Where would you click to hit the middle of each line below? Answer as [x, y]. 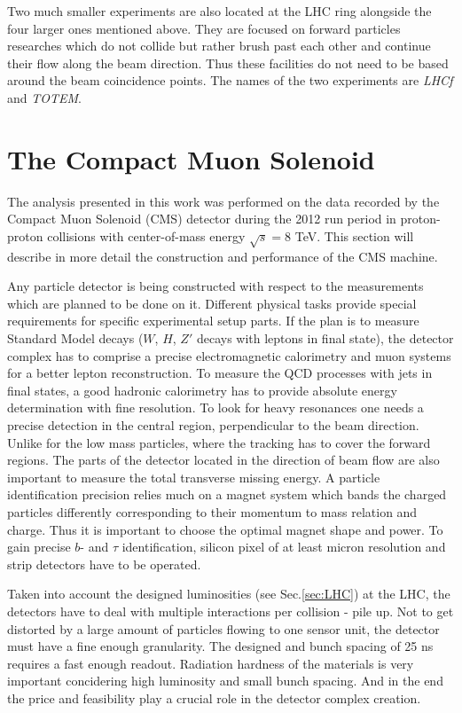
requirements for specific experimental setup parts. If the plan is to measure [213, 321]
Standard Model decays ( [75, 338]
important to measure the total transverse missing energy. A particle [194, 477]
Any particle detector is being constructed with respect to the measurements [215, 286]
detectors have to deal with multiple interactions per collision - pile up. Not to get [231, 611]
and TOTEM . [44, 97]
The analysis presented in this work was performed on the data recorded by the [223, 201]
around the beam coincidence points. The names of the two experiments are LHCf [230, 80]
